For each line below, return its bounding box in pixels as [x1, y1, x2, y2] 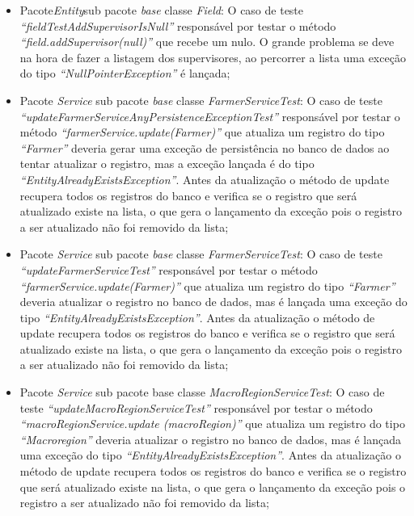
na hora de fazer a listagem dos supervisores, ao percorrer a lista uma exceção [19, 48, 406, 65]
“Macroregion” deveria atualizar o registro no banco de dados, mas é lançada [19, 430, 401, 447]
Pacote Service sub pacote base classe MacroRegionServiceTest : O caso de [19, 384, 385, 401]
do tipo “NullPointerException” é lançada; [19, 65, 230, 82]
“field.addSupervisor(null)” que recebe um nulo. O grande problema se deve [19, 33, 395, 50]
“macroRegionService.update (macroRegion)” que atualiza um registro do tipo [19, 415, 405, 432]
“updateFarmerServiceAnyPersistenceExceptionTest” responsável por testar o [19, 107, 400, 124]
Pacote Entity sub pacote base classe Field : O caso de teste [19, 2, 304, 18]
